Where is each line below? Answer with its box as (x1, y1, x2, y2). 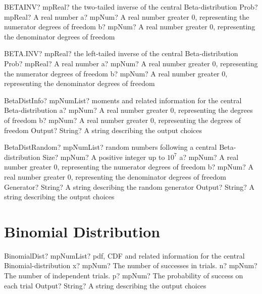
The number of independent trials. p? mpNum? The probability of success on (4, 270, 243, 280)
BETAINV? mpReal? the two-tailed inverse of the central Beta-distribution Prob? (4, 2, 258, 12)
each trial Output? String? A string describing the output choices (4, 280, 206, 290)
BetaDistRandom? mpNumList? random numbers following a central (4, 142, 217, 152)
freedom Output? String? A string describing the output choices (4, 124, 202, 135)
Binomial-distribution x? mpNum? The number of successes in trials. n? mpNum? (4, 260, 257, 271)
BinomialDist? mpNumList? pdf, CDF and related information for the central (4, 250, 245, 261)
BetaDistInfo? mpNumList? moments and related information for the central (4, 95, 242, 105)
